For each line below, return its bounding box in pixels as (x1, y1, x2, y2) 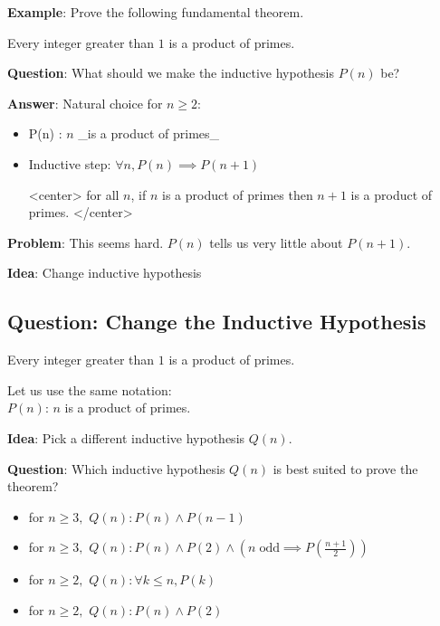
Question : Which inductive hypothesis (7, 459, 225, 478)
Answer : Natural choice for (7, 93, 163, 112)
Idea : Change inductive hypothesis (7, 263, 202, 282)
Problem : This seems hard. (7, 232, 164, 251)
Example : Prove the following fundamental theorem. (7, 3, 304, 21)
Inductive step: (28, 154, 111, 173)
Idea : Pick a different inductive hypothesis (7, 428, 245, 447)
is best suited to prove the (273, 459, 418, 478)
